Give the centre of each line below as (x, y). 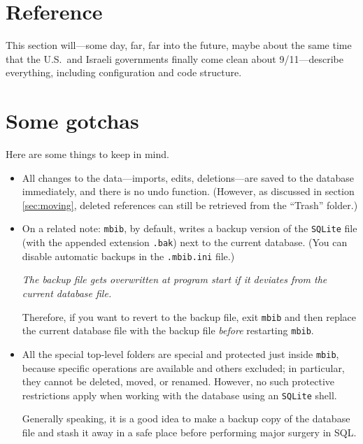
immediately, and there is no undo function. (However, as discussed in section (188, 191)
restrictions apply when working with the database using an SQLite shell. (179, 395)
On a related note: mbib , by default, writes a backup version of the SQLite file (190, 228)
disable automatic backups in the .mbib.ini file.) (128, 256)
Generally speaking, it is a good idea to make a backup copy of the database (186, 418)
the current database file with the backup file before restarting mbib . (168, 330)
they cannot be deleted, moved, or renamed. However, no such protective (178, 381)
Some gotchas (72, 121)
